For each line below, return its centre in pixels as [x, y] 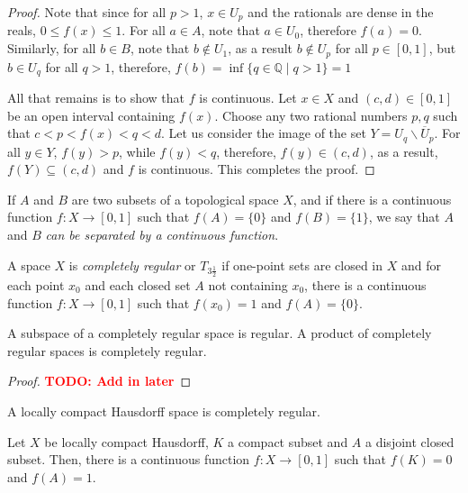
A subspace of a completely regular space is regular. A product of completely [220, 333]
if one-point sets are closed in [302, 265]
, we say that [404, 217]
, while [137, 151]
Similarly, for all [52, 48]
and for [421, 265]
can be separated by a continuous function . [162, 234]
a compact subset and [288, 441]
